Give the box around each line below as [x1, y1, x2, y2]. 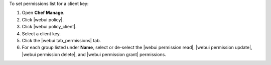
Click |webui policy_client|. [22, 24, 77, 30]
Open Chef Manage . [22, 10, 65, 16]
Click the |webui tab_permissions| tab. [22, 37, 101, 43]
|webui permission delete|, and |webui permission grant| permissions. [22, 51, 167, 57]
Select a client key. [22, 30, 61, 37]
